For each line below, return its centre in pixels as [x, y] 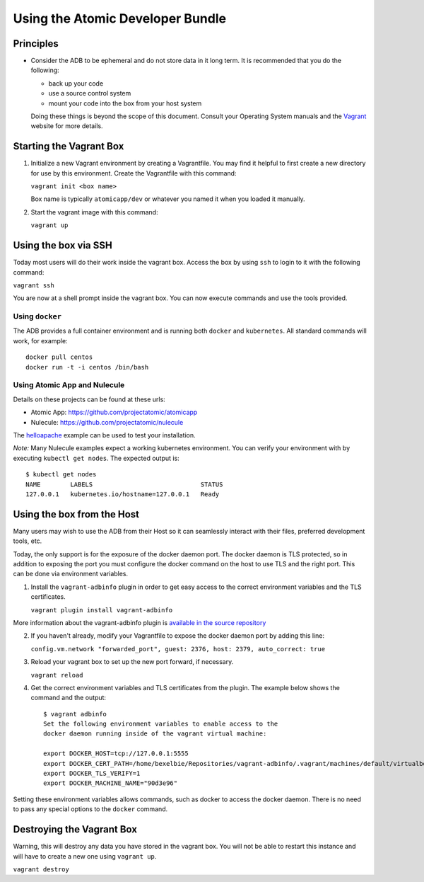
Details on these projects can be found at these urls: [89, 399]
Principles [36, 44]
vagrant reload [57, 675]
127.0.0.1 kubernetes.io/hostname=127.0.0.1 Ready [123, 494]
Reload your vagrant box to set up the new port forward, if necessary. [132, 662]
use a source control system [90, 93]
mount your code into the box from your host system [125, 103]
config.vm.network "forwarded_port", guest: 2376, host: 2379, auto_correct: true [178, 649]
